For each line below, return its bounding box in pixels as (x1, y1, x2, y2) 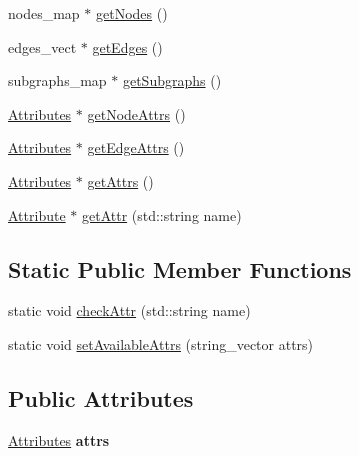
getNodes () (95, 3, 168, 23)
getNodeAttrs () (87, 103, 186, 124)
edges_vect (8, 36, 77, 57)
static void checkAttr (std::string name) (8, 300, 251, 321)
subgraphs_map (8, 70, 107, 91)
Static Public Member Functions (8, 253, 352, 284)
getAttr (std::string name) (81, 204, 242, 225)
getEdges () (92, 36, 163, 57)
